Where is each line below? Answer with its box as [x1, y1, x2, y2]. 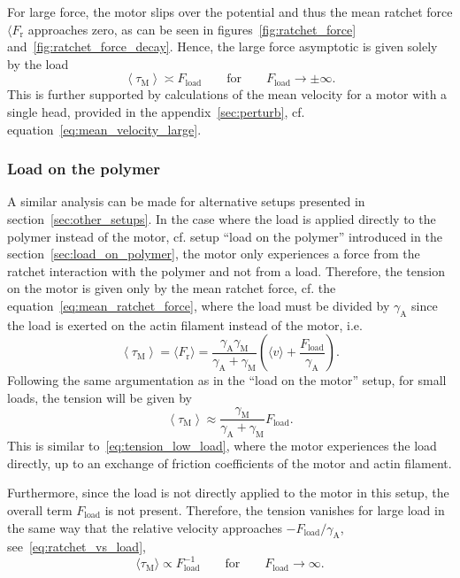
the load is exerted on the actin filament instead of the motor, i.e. [7, 315, 363, 334]
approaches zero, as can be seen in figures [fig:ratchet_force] [27, 19, 356, 38]
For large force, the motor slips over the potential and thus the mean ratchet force [7, 3, 453, 20]
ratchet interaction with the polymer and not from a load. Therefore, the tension [7, 261, 445, 280]
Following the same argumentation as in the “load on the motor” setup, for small [7, 371, 447, 389]
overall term [7, 500, 73, 519]
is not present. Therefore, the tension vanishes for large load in [104, 500, 445, 519]
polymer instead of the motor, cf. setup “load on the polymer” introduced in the [7, 227, 442, 245]
